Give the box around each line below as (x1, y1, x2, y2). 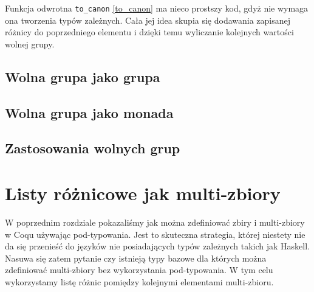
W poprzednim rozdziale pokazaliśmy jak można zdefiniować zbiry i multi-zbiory (5, 215, 305, 228)
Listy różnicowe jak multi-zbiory (5, 180, 281, 205)
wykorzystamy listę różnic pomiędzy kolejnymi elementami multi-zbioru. (5, 275, 274, 288)
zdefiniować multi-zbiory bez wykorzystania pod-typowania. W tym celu (5, 263, 273, 276)
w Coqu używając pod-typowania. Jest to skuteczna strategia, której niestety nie (5, 228, 305, 240)
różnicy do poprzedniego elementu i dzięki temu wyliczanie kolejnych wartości (5, 26, 294, 38)
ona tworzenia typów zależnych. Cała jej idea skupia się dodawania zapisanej (5, 13, 291, 26)
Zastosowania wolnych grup (5, 139, 180, 158)
